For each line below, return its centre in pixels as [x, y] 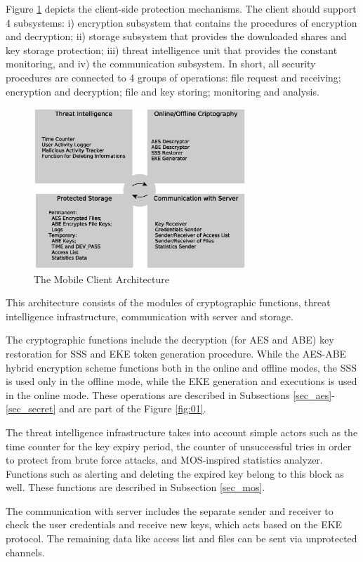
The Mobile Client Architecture [101, 279]
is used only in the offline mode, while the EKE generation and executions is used [181, 381]
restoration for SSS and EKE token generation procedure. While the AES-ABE [176, 353]
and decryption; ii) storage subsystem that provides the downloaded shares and [176, 36]
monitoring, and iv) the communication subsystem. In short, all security [161, 64]
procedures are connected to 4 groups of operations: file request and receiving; [173, 77]
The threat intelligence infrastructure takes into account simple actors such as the [182, 432]
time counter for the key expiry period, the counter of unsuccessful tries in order [179, 446]
